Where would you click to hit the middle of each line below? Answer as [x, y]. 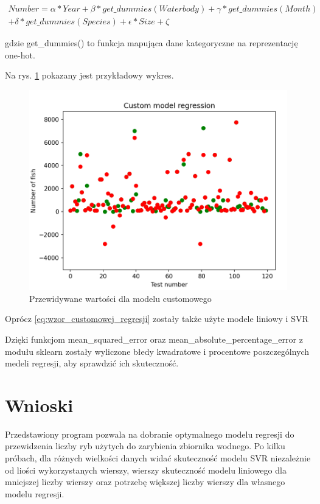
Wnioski [39, 404]
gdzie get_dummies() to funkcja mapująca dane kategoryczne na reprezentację [151, 43]
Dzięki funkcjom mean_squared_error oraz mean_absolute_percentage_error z [154, 339]
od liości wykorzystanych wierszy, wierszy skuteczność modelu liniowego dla [146, 470]
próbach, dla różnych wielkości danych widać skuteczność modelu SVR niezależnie [158, 458]
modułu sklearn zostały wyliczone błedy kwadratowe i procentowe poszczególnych [157, 351]
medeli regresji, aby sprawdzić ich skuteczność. [92, 363]
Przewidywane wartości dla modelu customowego [120, 298]
